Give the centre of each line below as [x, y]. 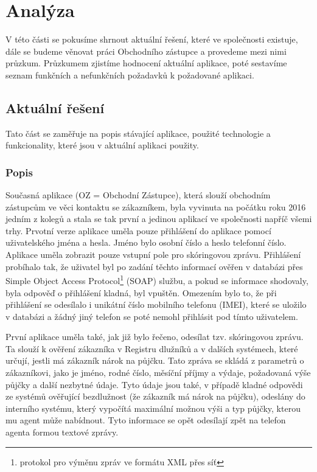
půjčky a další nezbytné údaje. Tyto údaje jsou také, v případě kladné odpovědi [154, 384]
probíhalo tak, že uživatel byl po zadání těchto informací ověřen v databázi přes [154, 266]
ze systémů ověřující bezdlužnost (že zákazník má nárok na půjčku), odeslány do [155, 396]
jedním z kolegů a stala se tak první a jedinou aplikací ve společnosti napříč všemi [159, 219]
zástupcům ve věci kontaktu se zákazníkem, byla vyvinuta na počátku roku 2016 [156, 206]
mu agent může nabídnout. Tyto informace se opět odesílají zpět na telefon [146, 420]
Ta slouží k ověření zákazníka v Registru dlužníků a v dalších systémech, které [152, 348]
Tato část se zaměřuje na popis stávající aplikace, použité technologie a [138, 133]
